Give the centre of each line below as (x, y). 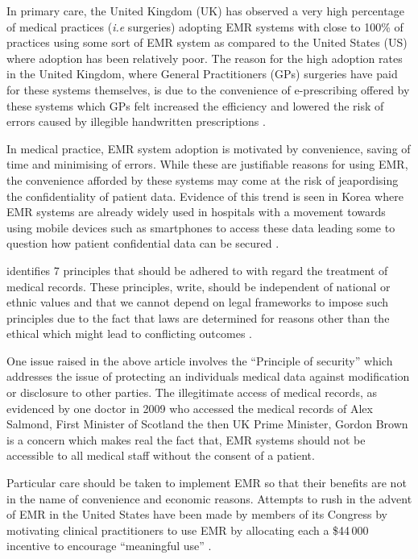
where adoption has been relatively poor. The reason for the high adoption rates (205, 58)
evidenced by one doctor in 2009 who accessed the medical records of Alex (190, 408)
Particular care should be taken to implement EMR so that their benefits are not (207, 483)
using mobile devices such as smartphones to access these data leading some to (201, 227)
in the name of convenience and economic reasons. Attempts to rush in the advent (209, 498)
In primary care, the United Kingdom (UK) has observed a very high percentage (205, 10)
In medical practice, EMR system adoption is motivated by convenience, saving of (209, 148)
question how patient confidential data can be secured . (143, 243)
